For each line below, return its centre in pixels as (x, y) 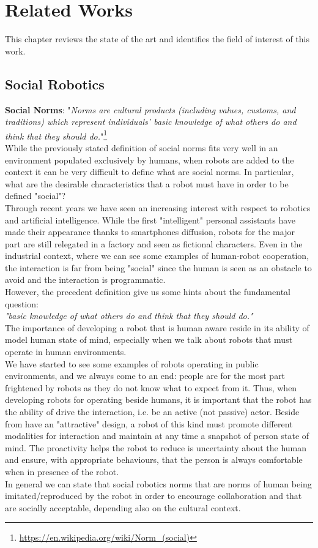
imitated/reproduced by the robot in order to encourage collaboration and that (153, 496)
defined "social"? (35, 196)
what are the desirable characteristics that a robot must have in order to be (147, 183)
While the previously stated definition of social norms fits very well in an (142, 147)
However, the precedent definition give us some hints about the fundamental (148, 292)
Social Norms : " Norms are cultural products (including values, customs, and (150, 109)
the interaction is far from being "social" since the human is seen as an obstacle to (158, 267)
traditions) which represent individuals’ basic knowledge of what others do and (151, 122)
